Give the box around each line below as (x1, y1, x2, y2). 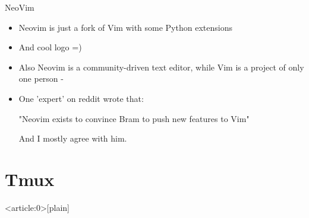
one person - (18, 72, 64, 85)
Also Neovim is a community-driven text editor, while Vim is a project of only (18, 60, 304, 73)
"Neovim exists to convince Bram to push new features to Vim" (18, 112, 250, 124)
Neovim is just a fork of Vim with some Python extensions (18, 21, 232, 33)
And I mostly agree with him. (18, 132, 127, 145)
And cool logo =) (18, 41, 82, 53)
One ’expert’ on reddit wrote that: (18, 92, 144, 104)
